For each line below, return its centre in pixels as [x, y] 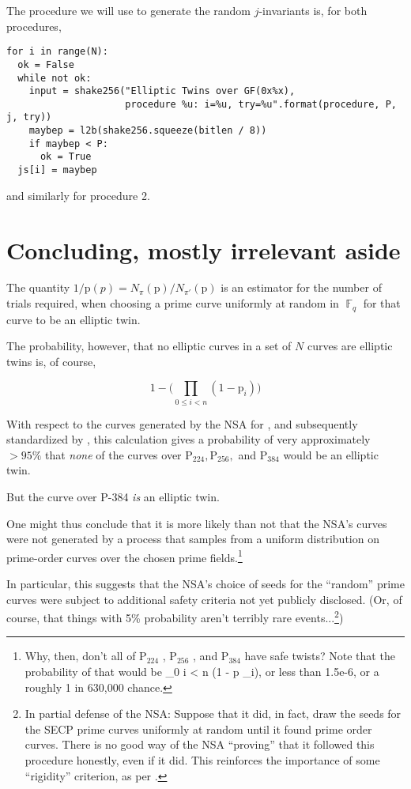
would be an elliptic [331, 454]
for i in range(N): [57, 52]
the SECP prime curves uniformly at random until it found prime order [198, 729]
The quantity [38, 287]
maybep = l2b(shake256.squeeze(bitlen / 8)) [148, 131]
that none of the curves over [113, 454]
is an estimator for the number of [301, 287]
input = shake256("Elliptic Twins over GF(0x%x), [162, 91]
